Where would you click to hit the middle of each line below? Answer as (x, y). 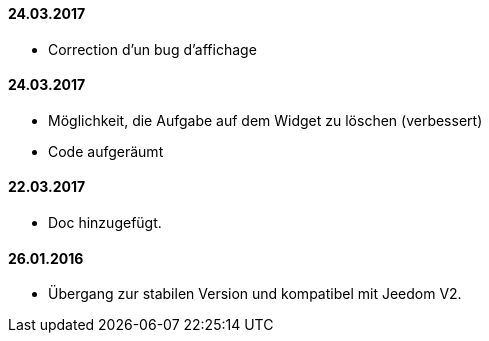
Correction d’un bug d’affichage (152, 49)
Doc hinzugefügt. (105, 223)
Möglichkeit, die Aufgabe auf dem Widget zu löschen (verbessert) (265, 120)
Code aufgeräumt (106, 151)
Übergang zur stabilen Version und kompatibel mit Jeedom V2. (255, 294)
